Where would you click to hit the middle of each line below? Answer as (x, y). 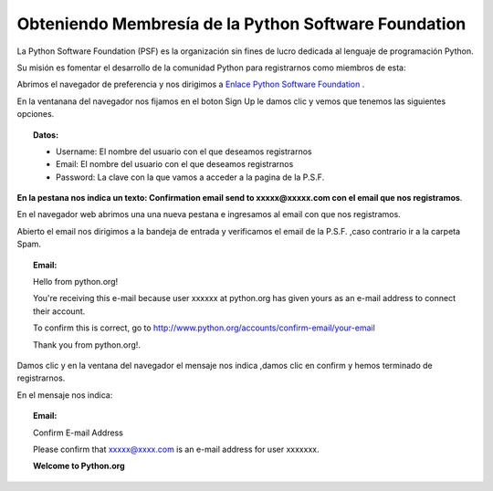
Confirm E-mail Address (78, 433)
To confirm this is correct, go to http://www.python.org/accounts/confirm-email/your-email (205, 328)
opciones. (36, 114)
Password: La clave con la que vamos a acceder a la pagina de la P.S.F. (190, 177)
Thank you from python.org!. (87, 345)
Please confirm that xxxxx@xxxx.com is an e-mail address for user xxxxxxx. (176, 449)
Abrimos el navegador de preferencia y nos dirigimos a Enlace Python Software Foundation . (191, 84)
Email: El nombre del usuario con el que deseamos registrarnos (175, 164)
